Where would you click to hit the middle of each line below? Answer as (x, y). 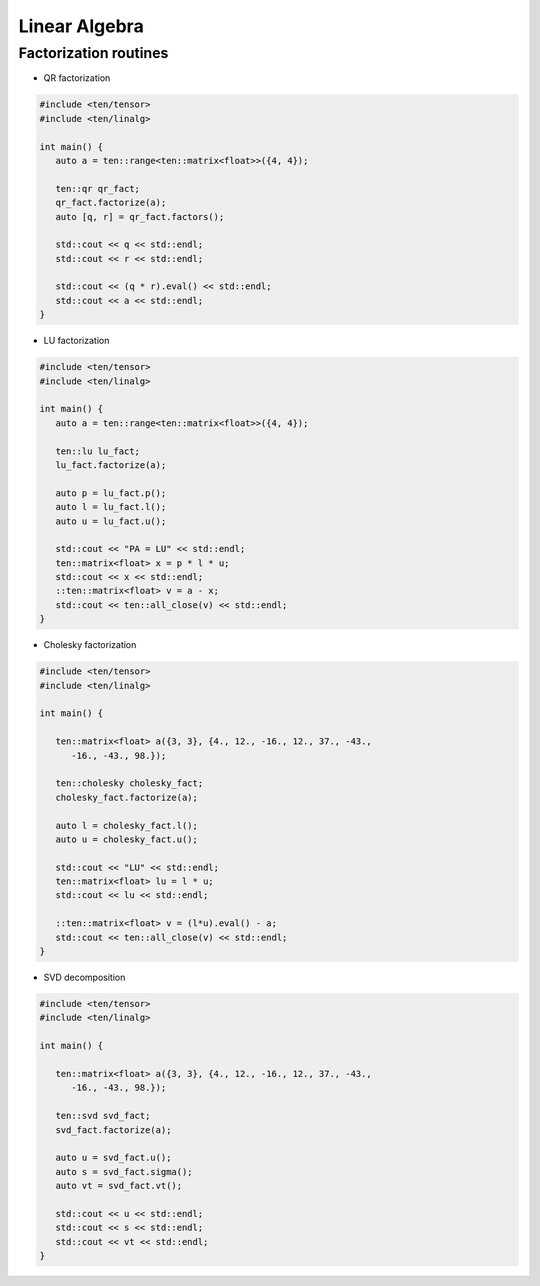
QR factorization (77, 78)
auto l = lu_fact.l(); (111, 507)
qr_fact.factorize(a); (111, 203)
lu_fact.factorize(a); (111, 464)
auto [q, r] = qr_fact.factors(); (140, 216)
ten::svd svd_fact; (103, 1116)
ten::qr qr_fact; (97, 188)
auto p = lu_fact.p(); (111, 493)
